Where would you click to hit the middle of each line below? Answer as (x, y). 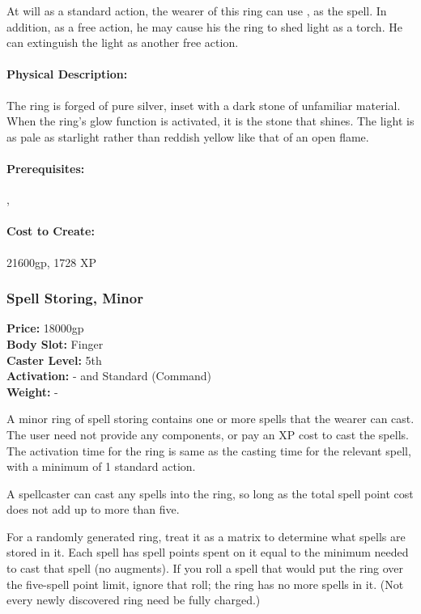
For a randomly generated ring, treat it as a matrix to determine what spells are (206, 536)
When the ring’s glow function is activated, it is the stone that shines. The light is (210, 121)
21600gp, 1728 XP (52, 262)
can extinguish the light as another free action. (123, 42)
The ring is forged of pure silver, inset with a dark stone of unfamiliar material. (204, 105)
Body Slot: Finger (55, 343)
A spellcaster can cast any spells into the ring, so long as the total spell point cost (210, 493)
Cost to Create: (51, 231)
